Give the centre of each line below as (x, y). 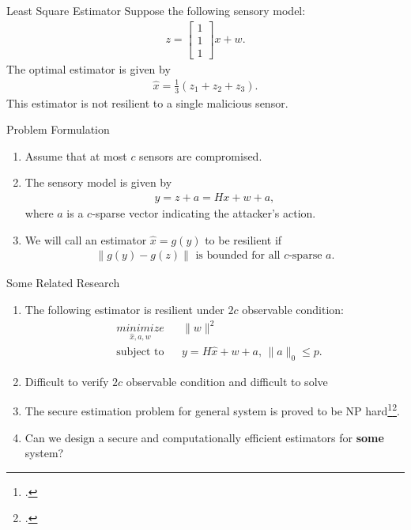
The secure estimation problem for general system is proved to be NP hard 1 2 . (212, 410)
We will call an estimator (86, 239)
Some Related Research (63, 283)
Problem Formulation (58, 129)
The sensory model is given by (98, 182)
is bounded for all (238, 256)
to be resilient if (243, 239)
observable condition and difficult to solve (227, 381)
